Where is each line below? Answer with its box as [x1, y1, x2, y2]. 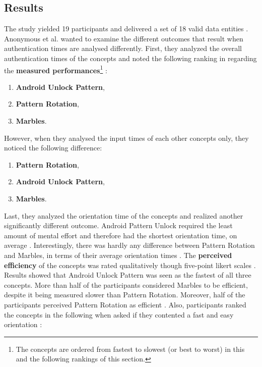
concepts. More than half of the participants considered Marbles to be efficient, [4, 279, 248, 290]
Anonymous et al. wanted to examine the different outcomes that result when [4, 33, 243, 43]
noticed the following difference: [4, 142, 102, 153]
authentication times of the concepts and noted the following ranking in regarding [4, 53, 257, 63]
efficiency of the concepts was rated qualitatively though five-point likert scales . [4, 259, 256, 270]
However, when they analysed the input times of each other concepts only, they [4, 132, 249, 143]
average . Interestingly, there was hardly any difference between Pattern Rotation [4, 240, 255, 250]
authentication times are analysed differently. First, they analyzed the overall [4, 43, 242, 54]
